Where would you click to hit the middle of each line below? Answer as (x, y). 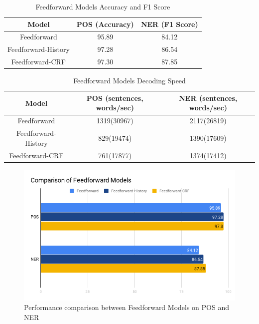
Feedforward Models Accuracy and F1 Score (103, 6)
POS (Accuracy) (105, 24)
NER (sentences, (208, 98)
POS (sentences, (115, 98)
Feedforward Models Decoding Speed (129, 81)
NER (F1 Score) (169, 24)
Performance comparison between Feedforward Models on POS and (127, 307)
